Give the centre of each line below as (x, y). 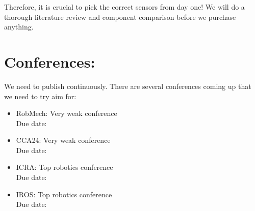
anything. (19, 27)
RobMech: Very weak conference (67, 113)
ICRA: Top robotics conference (65, 167)
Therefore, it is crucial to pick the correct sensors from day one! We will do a (124, 7)
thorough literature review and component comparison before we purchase (120, 17)
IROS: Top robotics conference (64, 194)
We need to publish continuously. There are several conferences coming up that (128, 86)
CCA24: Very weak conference (63, 140)
